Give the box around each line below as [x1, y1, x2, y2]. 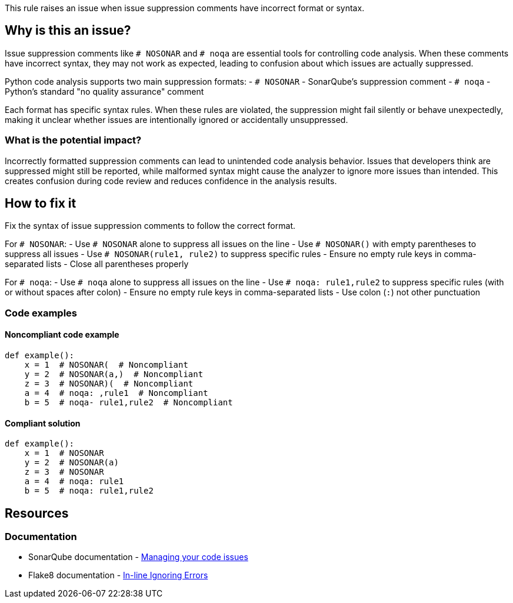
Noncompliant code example [5, 329, 119, 340]
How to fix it [5, 196, 76, 211]
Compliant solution [5, 418, 81, 428]
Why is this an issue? [5, 23, 131, 38]
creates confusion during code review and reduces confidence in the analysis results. [5, 175, 337, 186]
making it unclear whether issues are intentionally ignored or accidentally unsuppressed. [5, 114, 348, 125]
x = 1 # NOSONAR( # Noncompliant [24, 360, 188, 370]
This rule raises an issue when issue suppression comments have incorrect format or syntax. [5, 3, 365, 13]
